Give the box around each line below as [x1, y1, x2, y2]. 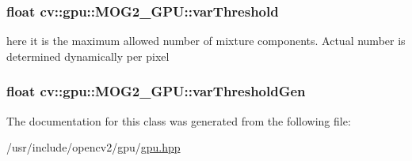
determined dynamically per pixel [6, 47, 170, 64]
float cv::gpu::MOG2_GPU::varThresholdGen [6, 81, 306, 101]
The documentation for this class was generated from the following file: [6, 112, 351, 129]
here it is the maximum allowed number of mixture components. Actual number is [6, 32, 406, 49]
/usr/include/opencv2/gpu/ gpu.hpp [6, 139, 181, 155]
